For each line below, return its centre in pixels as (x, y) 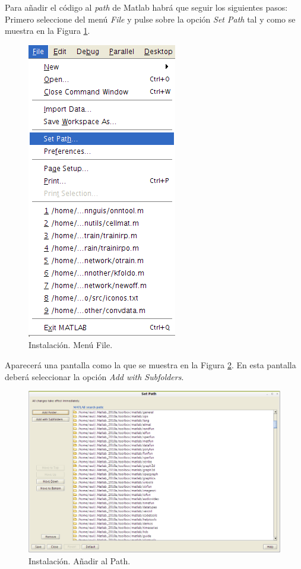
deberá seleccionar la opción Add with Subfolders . (94, 376)
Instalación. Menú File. (71, 345)
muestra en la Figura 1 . (47, 31)
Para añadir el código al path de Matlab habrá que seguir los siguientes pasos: (146, 7)
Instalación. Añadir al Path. (80, 560)
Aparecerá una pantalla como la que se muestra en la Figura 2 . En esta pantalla (150, 364)
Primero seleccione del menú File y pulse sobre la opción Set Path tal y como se (150, 19)
